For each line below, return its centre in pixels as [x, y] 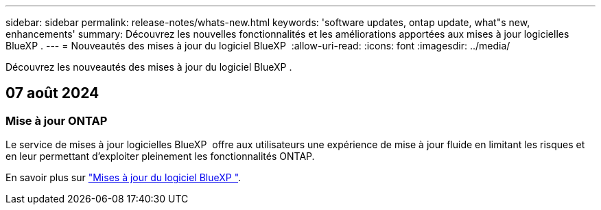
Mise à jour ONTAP [57, 120]
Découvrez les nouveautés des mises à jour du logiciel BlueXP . [149, 67]
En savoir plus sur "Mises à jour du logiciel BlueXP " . [123, 178]
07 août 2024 [52, 93]
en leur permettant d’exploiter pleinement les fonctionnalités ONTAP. [160, 156]
